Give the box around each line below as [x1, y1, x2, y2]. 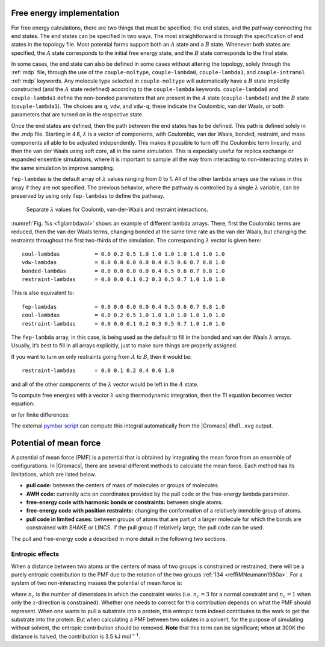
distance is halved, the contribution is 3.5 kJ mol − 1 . [11, 632, 141, 640]
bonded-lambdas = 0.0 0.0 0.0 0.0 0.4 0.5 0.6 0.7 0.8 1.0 [22, 267, 225, 274]
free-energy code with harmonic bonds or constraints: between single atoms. [26, 499, 223, 506]
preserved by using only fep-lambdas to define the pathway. [11, 192, 165, 199]
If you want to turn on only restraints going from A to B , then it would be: [11, 353, 192, 360]
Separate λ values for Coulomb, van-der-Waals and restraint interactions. [26, 206, 209, 213]
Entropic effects [11, 550, 60, 558]
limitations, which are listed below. [11, 470, 96, 478]
